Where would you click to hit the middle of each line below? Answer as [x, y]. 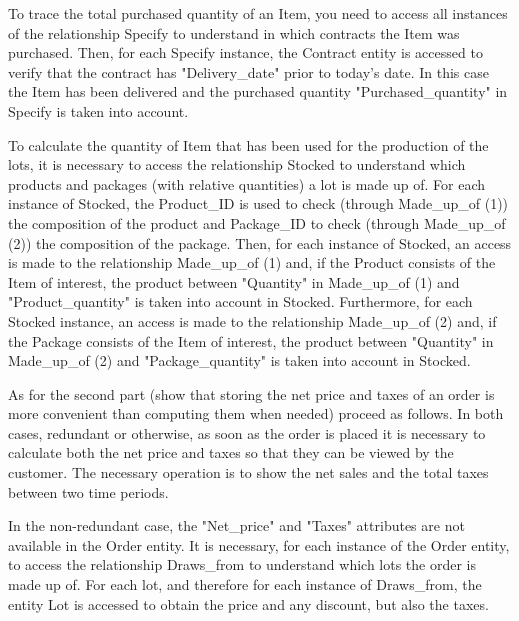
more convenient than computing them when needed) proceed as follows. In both [256, 413]
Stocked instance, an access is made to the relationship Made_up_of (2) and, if [252, 320]
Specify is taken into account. [98, 110]
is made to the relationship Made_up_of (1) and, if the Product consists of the [252, 262]
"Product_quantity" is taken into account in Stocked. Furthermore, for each [240, 301]
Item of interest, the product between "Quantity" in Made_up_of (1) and [234, 281]
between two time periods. [88, 491]
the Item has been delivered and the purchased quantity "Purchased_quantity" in [258, 91]
